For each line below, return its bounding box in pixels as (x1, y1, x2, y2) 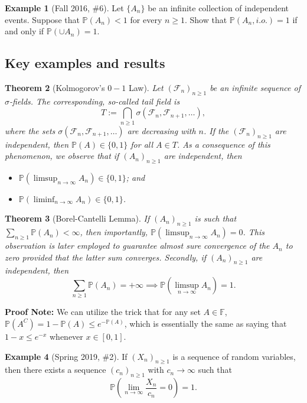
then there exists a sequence (5, 363, 106, 376)
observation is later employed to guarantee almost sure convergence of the (5, 239, 270, 252)
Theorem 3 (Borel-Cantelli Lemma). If (5, 212, 150, 225)
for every (130, 13, 162, 25)
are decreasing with (127, 124, 196, 136)
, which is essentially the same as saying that (124, 317, 287, 329)
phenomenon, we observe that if (5, 149, 119, 162)
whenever (50, 330, 83, 342)
